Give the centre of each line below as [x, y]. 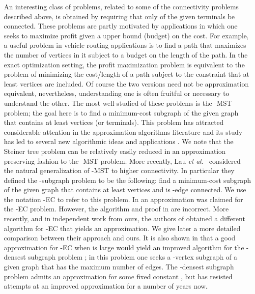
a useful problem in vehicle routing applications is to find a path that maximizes [125, 45]
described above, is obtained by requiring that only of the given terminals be [119, 16]
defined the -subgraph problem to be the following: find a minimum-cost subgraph [127, 180]
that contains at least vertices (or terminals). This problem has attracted [114, 122]
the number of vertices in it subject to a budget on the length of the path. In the [126, 54]
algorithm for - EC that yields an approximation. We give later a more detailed [122, 228]
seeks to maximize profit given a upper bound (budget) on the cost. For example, [126, 35]
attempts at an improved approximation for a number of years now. [106, 286]
